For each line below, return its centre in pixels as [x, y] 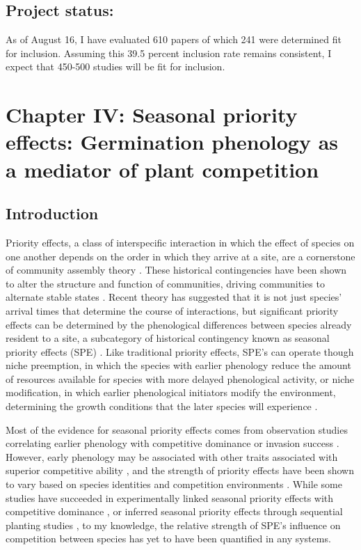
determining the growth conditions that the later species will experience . [162, 406]
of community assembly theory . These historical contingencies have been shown [176, 270]
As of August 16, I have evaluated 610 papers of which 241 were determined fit [174, 39]
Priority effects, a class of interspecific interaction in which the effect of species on [180, 242]
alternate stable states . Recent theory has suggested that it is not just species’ [174, 297]
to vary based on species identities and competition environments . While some [174, 484]
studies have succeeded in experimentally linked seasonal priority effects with [170, 497]
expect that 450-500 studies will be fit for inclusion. [115, 66]
